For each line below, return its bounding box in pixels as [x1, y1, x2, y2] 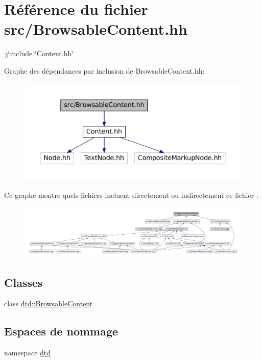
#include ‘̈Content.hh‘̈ [4, 48, 74, 59]
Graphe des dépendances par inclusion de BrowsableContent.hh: [4, 65, 205, 76]
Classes [4, 274, 43, 290]
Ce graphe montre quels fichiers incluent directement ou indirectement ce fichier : [4, 189, 258, 200]
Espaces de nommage [4, 323, 118, 339]
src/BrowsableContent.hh [4, 18, 187, 39]
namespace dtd [4, 347, 51, 358]
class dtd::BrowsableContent [4, 298, 93, 309]
